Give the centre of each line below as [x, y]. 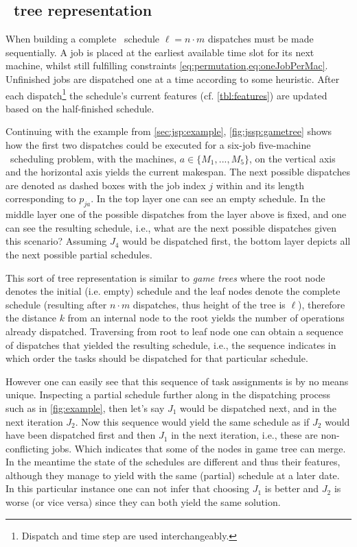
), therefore [322, 304]
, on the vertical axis [292, 158]
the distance [31, 318]
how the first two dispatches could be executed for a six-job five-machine [158, 145]
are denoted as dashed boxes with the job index [106, 185]
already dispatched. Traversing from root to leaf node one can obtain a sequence [174, 331]
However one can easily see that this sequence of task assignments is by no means [177, 381]
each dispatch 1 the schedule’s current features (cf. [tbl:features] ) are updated [166, 94]
